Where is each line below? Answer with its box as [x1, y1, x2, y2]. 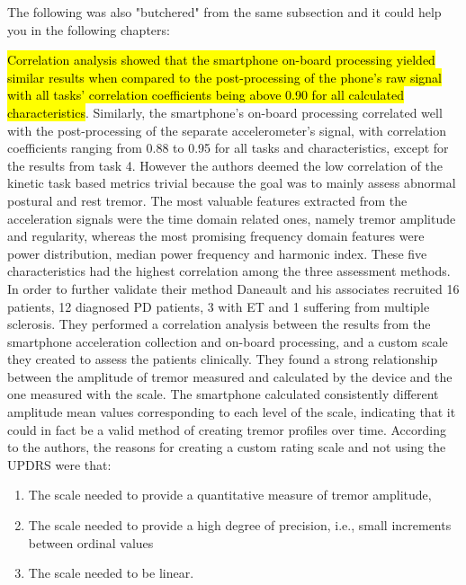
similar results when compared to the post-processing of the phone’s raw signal [7, 67, 443, 86]
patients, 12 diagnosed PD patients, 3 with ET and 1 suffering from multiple [7, 297, 430, 315]
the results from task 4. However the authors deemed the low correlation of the [7, 155, 443, 174]
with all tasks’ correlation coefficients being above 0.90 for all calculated [7, 85, 404, 104]
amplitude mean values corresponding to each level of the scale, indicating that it [7, 403, 456, 421]
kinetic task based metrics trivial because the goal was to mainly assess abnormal [7, 173, 456, 192]
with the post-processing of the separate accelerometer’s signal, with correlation [7, 120, 446, 139]
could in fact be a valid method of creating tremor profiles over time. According [7, 420, 446, 439]
